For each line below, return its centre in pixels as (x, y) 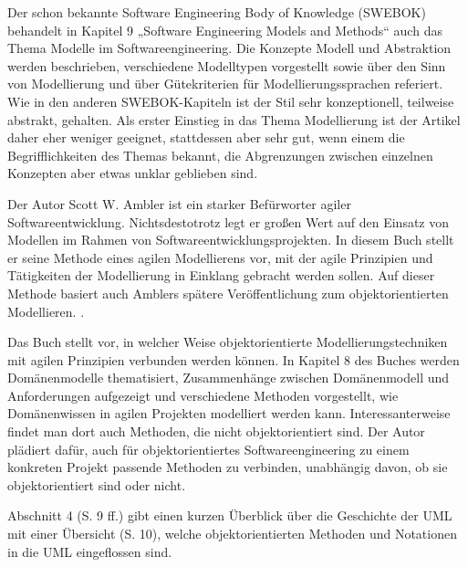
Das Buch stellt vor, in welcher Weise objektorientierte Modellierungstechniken (228, 342)
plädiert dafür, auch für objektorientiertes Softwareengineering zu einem (208, 449)
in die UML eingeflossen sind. (90, 551)
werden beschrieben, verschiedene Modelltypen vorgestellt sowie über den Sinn (227, 65)
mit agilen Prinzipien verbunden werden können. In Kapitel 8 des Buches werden (234, 359)
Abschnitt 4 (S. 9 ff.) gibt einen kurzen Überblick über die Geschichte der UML (230, 515)
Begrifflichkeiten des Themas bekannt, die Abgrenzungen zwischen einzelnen (220, 155)
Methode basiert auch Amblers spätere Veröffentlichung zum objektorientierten (228, 293)
